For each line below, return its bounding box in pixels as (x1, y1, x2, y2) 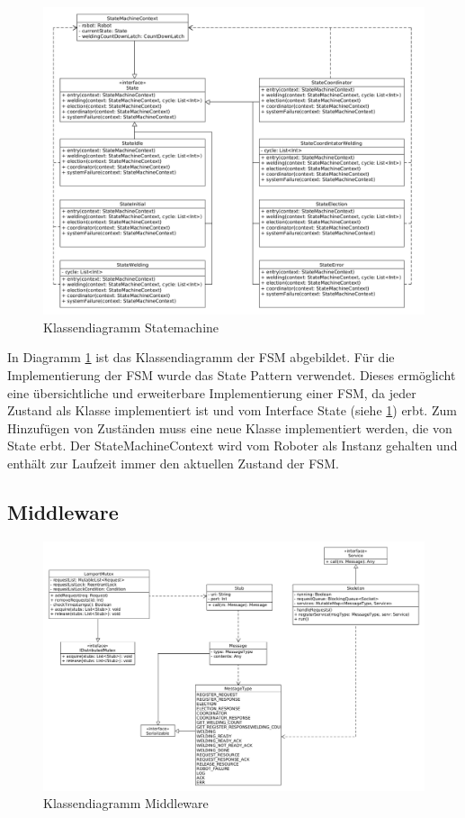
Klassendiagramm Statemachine (43, 317, 219, 336)
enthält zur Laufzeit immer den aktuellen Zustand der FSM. (7, 453, 339, 472)
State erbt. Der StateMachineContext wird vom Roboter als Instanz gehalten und (7, 436, 458, 455)
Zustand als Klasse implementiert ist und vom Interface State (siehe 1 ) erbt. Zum (7, 401, 457, 420)
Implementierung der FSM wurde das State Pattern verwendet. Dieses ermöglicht (7, 365, 456, 384)
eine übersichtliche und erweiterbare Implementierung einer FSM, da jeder (7, 383, 416, 402)
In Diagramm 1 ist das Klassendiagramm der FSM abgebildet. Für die (7, 348, 395, 367)
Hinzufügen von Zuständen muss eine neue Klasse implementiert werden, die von (7, 418, 452, 437)
